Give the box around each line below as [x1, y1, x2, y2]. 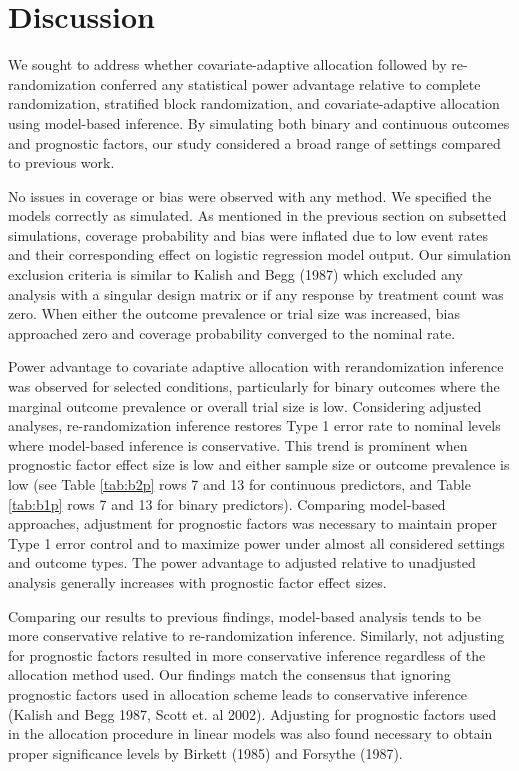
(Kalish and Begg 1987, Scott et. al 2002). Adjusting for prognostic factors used [8, 703, 497, 724]
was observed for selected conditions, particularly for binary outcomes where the [8, 376, 500, 397]
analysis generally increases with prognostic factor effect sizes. [8, 571, 387, 592]
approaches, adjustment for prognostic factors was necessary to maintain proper [8, 513, 497, 534]
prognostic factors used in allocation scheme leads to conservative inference [8, 683, 468, 704]
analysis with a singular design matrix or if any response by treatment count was [8, 283, 504, 304]
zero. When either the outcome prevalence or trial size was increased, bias [8, 303, 460, 324]
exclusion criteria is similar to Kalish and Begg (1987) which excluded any [8, 264, 463, 285]
